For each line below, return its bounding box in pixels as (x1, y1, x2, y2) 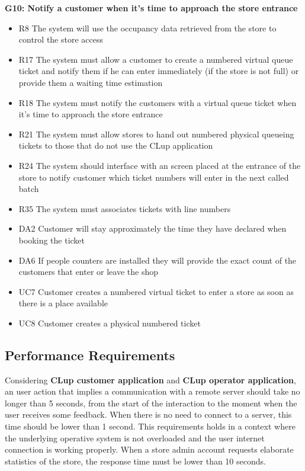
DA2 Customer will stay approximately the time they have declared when (18, 222, 287, 235)
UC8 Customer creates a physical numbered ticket (18, 316, 201, 329)
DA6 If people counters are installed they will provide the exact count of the (18, 254, 297, 266)
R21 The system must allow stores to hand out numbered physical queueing (18, 127, 294, 140)
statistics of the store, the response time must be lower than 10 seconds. (5, 454, 266, 467)
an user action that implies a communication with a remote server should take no (5, 385, 300, 398)
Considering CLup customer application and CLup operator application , (5, 373, 296, 386)
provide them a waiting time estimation (18, 76, 163, 88)
